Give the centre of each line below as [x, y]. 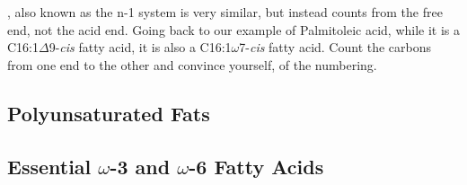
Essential [49, 166]
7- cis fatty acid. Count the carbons [335, 47]
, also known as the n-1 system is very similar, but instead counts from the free [225, 12]
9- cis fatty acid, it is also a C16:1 [140, 47]
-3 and [140, 166]
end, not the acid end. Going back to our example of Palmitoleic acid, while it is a [234, 29]
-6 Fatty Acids [256, 166]
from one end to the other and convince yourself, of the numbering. [192, 64]
